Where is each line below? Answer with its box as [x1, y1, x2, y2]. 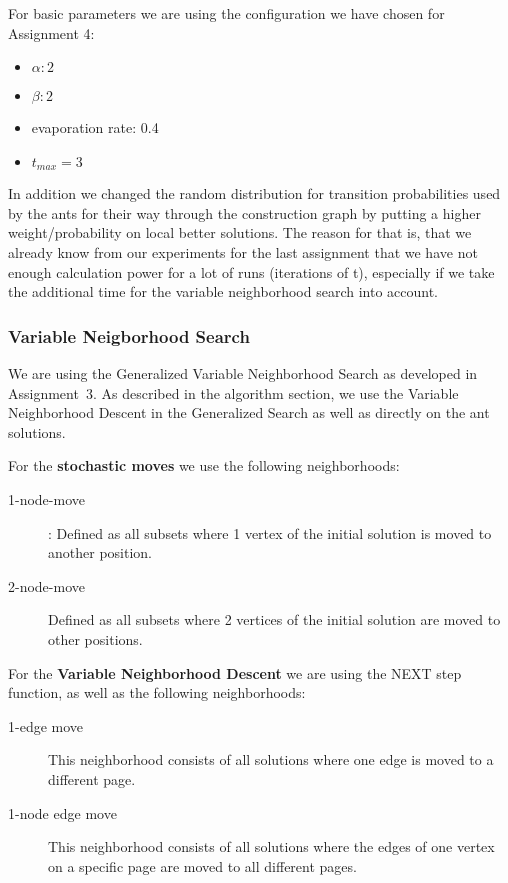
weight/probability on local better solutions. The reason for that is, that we [8, 222, 472, 243]
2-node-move [8, 575, 85, 596]
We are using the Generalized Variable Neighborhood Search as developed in [8, 363, 478, 384]
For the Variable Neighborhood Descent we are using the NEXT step [8, 662, 462, 683]
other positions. [48, 628, 143, 649]
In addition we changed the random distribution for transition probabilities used [8, 183, 501, 204]
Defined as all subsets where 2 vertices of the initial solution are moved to [48, 609, 501, 630]
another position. [48, 542, 152, 563]
